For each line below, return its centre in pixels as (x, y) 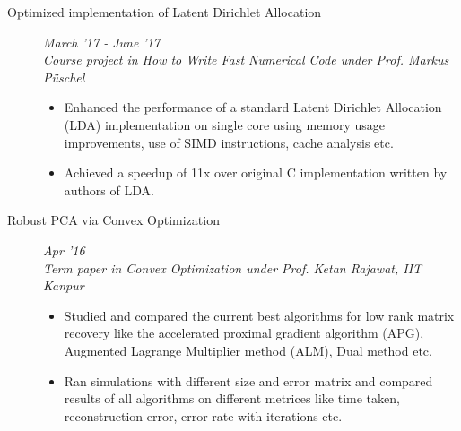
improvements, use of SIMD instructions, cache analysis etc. (229, 142)
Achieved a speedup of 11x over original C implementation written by (256, 172)
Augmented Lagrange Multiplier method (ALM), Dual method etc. (248, 350)
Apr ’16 (64, 250)
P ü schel (64, 77)
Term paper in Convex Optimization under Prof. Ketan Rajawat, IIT (233, 267)
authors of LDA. (109, 190)
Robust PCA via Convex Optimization (113, 220)
